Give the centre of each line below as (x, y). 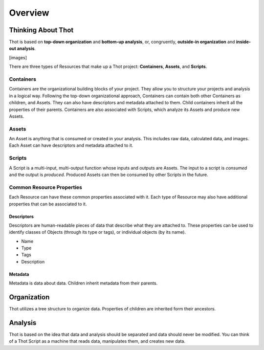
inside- (243, 42)
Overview (29, 13)
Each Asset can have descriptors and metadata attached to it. (71, 145)
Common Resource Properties (46, 187)
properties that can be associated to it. (48, 204)
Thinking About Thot (41, 30)
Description (33, 262)
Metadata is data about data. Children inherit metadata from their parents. (83, 283)
